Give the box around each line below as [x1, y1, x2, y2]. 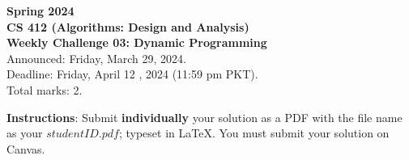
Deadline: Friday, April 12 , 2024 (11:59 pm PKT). [6, 65, 258, 82]
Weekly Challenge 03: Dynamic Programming [6, 34, 267, 51]
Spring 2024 [6, 2, 75, 19]
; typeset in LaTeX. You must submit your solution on [118, 124, 390, 141]
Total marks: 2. [6, 81, 83, 98]
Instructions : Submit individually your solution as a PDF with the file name [6, 108, 403, 125]
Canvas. [6, 140, 45, 157]
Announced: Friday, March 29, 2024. [6, 49, 186, 66]
